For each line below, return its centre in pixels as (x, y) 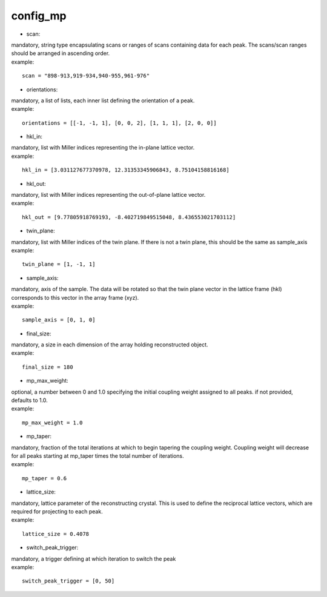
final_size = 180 (48, 367)
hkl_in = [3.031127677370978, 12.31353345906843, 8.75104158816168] (126, 170)
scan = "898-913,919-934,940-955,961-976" (86, 76)
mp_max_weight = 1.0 (52, 423)
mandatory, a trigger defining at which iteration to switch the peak (94, 559)
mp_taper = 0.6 (45, 478)
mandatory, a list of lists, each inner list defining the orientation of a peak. (103, 101)
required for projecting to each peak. (57, 511)
